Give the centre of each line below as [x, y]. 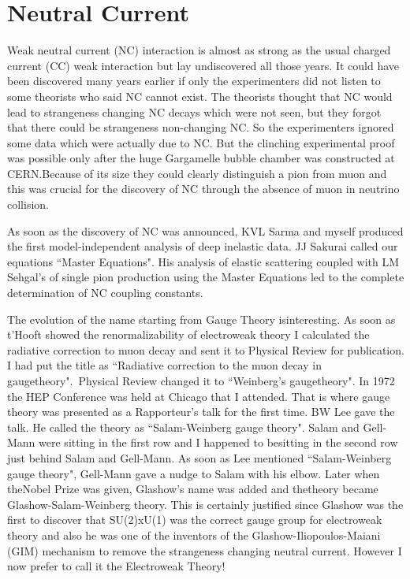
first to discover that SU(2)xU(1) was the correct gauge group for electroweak [195, 520]
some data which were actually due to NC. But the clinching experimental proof [201, 142]
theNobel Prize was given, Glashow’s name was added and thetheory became [193, 489]
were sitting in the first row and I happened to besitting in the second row [218, 442]
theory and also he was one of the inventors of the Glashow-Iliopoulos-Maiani [194, 534]
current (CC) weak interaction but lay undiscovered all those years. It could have [203, 65]
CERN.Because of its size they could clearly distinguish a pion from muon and [197, 173]
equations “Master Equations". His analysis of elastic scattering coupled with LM [203, 261]
